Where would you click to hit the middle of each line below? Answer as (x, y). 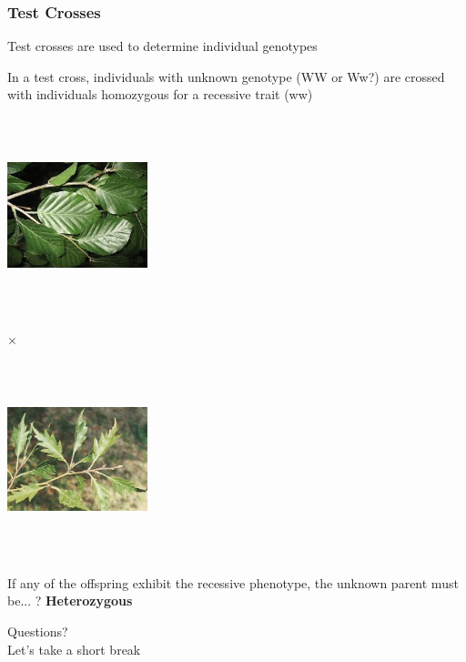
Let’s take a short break (74, 649)
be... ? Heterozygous (70, 601)
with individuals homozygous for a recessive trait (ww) (160, 94)
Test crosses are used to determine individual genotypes (162, 46)
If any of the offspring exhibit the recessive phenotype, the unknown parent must (233, 582)
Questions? (38, 631)
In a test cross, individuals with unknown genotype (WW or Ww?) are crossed (226, 76)
